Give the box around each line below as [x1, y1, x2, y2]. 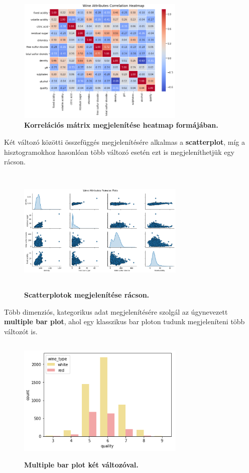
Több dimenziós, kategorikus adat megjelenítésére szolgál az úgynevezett [4, 306, 228, 317]
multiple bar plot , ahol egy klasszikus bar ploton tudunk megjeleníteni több [4, 316, 245, 327]
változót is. [4, 326, 38, 336]
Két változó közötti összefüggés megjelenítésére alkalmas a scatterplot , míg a [4, 136, 245, 147]
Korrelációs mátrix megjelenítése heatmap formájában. [24, 120, 218, 130]
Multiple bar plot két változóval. [24, 459, 139, 469]
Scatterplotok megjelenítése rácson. [24, 290, 150, 300]
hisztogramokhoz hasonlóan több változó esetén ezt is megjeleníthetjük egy [4, 146, 234, 157]
